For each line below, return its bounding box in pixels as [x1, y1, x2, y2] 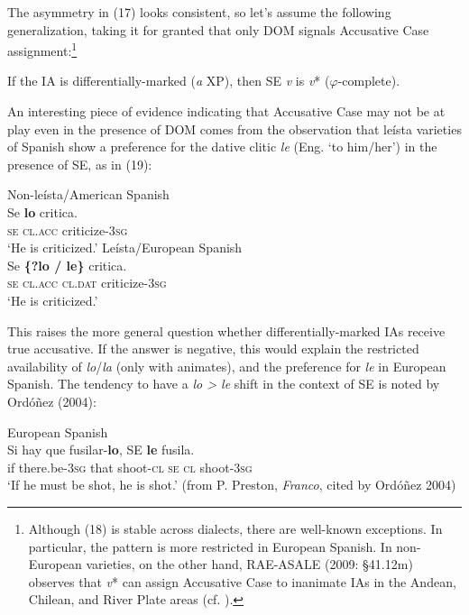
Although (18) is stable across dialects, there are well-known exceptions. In [28, 519, 443, 537]
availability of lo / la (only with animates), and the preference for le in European [7, 356, 446, 375]
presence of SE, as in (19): [7, 154, 152, 173]
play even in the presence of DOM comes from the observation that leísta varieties [7, 119, 462, 138]
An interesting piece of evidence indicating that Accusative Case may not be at [7, 102, 446, 121]
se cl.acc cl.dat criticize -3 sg [7, 273, 167, 292]
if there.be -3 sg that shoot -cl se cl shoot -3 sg [7, 457, 253, 476]
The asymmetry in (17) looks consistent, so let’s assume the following [7, 3, 391, 21]
